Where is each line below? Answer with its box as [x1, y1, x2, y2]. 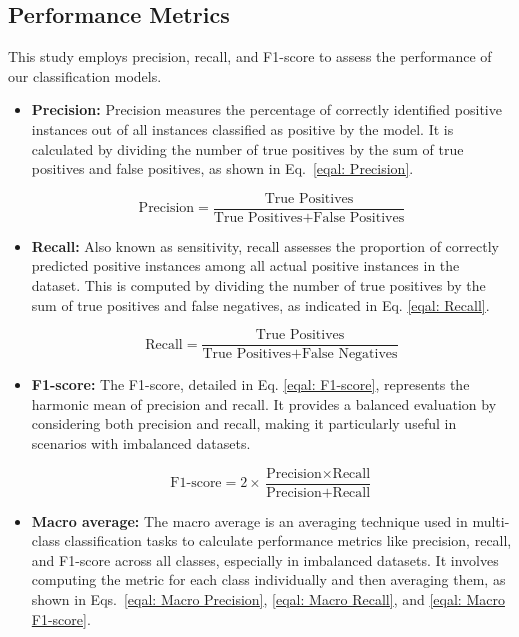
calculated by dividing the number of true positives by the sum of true [31, 138, 464, 159]
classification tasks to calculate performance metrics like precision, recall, [64, 530, 512, 551]
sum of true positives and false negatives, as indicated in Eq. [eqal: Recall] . [31, 294, 490, 315]
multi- [472, 510, 510, 531]
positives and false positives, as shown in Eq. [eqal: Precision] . [31, 158, 414, 179]
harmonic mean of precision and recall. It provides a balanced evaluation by [31, 393, 497, 414]
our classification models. [8, 65, 162, 86]
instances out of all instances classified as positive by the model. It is [31, 118, 454, 139]
